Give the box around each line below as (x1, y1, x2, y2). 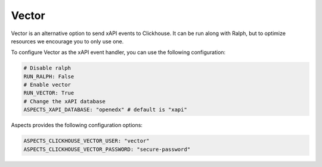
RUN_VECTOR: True (23, 90, 75, 96)
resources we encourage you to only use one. (11, 37, 124, 45)
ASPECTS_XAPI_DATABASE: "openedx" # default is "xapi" (23, 106, 187, 113)
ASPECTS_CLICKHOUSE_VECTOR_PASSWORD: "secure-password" (23, 146, 191, 153)
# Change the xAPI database (23, 98, 106, 105)
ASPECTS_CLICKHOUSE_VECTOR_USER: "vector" (23, 137, 150, 144)
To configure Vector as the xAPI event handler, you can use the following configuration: (11, 49, 226, 56)
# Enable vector (23, 81, 72, 89)
